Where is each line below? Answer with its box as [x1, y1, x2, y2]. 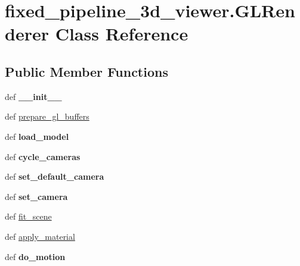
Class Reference [55, 21, 188, 46]
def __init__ [5, 90, 62, 102]
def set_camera [5, 190, 68, 202]
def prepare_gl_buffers [5, 110, 89, 123]
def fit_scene [5, 210, 52, 223]
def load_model [5, 130, 69, 142]
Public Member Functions [5, 62, 168, 80]
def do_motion [5, 250, 66, 262]
